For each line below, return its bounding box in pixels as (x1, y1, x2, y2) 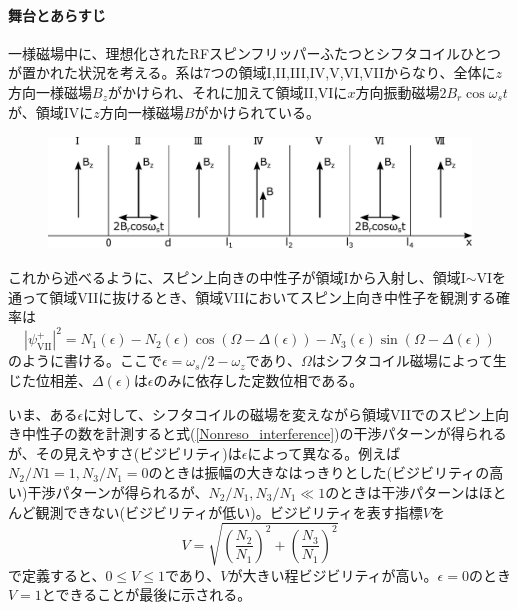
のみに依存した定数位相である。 (153, 370, 364, 391)
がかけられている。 (194, 101, 321, 122)
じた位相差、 (8, 370, 92, 391)
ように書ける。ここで (21, 350, 162, 371)
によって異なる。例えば (247, 442, 401, 463)
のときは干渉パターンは (325, 481, 479, 502)
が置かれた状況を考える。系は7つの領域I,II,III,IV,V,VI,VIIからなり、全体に (8, 62, 496, 83)
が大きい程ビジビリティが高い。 (228, 564, 438, 585)
